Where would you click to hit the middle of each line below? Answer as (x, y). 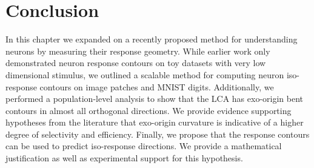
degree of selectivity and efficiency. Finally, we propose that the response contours (158, 134)
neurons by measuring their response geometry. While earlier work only (138, 51)
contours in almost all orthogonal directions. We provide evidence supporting (149, 110)
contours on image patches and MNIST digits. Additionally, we (157, 86)
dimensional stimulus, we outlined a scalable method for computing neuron (145, 74)
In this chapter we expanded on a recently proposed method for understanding (152, 39)
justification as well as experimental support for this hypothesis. (124, 158)
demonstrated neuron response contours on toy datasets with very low (136, 63)
